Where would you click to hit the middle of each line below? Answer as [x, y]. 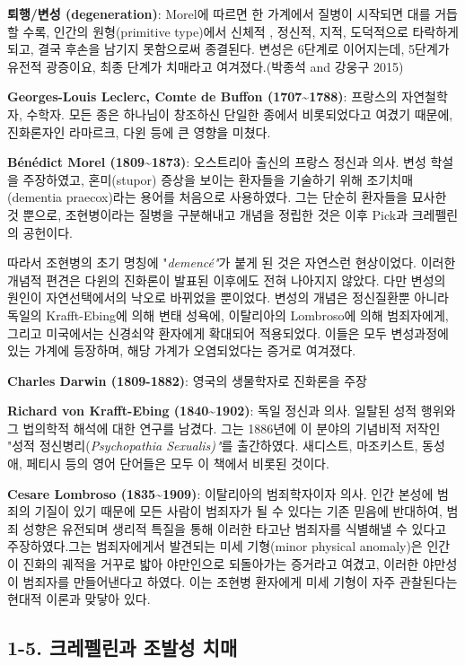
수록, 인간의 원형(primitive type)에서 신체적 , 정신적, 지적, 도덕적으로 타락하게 [241, 31]
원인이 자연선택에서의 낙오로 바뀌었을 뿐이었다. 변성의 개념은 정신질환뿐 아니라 [228, 297]
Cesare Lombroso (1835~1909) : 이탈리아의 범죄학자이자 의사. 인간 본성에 [220, 493]
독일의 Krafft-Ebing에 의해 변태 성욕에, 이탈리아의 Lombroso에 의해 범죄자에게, [228, 315]
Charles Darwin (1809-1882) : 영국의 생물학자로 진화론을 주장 [187, 380]
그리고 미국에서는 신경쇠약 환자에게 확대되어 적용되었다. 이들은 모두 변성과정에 [228, 332]
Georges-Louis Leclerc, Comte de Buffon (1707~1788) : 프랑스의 [202, 96]
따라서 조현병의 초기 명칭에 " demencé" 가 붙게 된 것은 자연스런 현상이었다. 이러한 [232, 262]
